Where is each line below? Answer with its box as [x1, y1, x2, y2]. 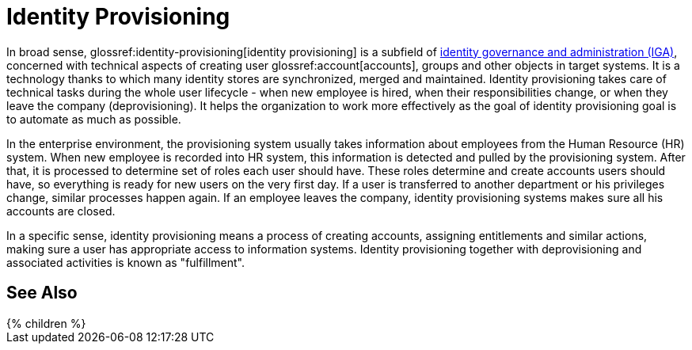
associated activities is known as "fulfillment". [6, 255, 245, 269]
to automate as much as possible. [6, 112, 181, 126]
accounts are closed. [6, 204, 116, 218]
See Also [6, 283, 78, 303]
